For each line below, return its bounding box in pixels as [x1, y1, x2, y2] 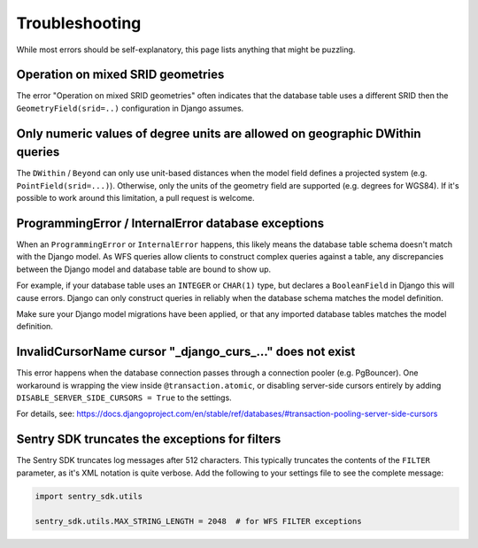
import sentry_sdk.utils [35, 491, 143, 501]
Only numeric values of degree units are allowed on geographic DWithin [16, 126, 421, 141]
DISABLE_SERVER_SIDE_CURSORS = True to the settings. [16, 392, 232, 403]
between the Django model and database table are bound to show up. [16, 264, 272, 274]
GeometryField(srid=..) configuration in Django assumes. [16, 103, 244, 113]
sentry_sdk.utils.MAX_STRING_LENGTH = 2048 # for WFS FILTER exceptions [35, 516, 362, 526]
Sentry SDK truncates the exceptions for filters [16, 432, 281, 447]
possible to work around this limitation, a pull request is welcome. [16, 193, 255, 204]
